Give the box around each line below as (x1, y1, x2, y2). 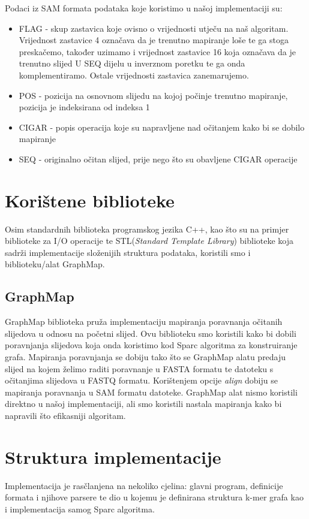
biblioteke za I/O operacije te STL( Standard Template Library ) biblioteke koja (5, 234, 294, 247)
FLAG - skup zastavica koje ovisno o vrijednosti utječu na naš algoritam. (19, 22, 289, 34)
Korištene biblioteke (5, 188, 175, 212)
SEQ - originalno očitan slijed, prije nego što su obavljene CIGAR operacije (19, 152, 298, 165)
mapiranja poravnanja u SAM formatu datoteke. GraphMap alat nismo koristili (5, 385, 298, 398)
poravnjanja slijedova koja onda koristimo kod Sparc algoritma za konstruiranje (5, 339, 298, 351)
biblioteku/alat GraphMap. (5, 258, 105, 270)
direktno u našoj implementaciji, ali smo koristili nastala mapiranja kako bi (5, 397, 282, 410)
